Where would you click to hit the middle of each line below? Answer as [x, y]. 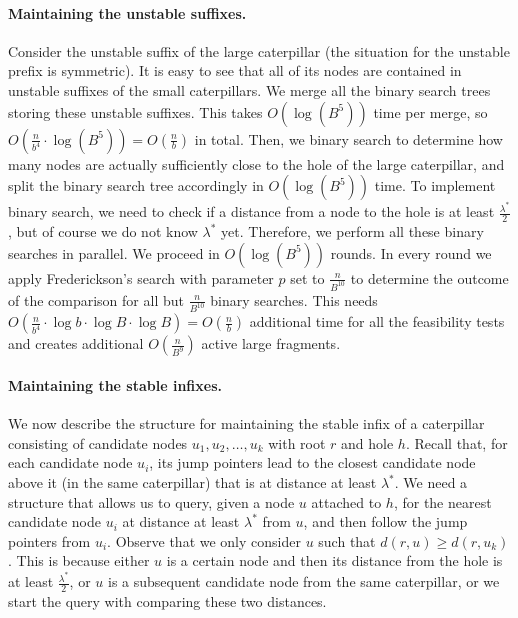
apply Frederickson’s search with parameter [141, 277]
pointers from [49, 540]
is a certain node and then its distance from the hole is [334, 560]
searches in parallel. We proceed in [114, 252]
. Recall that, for [456, 442]
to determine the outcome [429, 277]
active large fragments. [271, 343]
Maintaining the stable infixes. [115, 385]
